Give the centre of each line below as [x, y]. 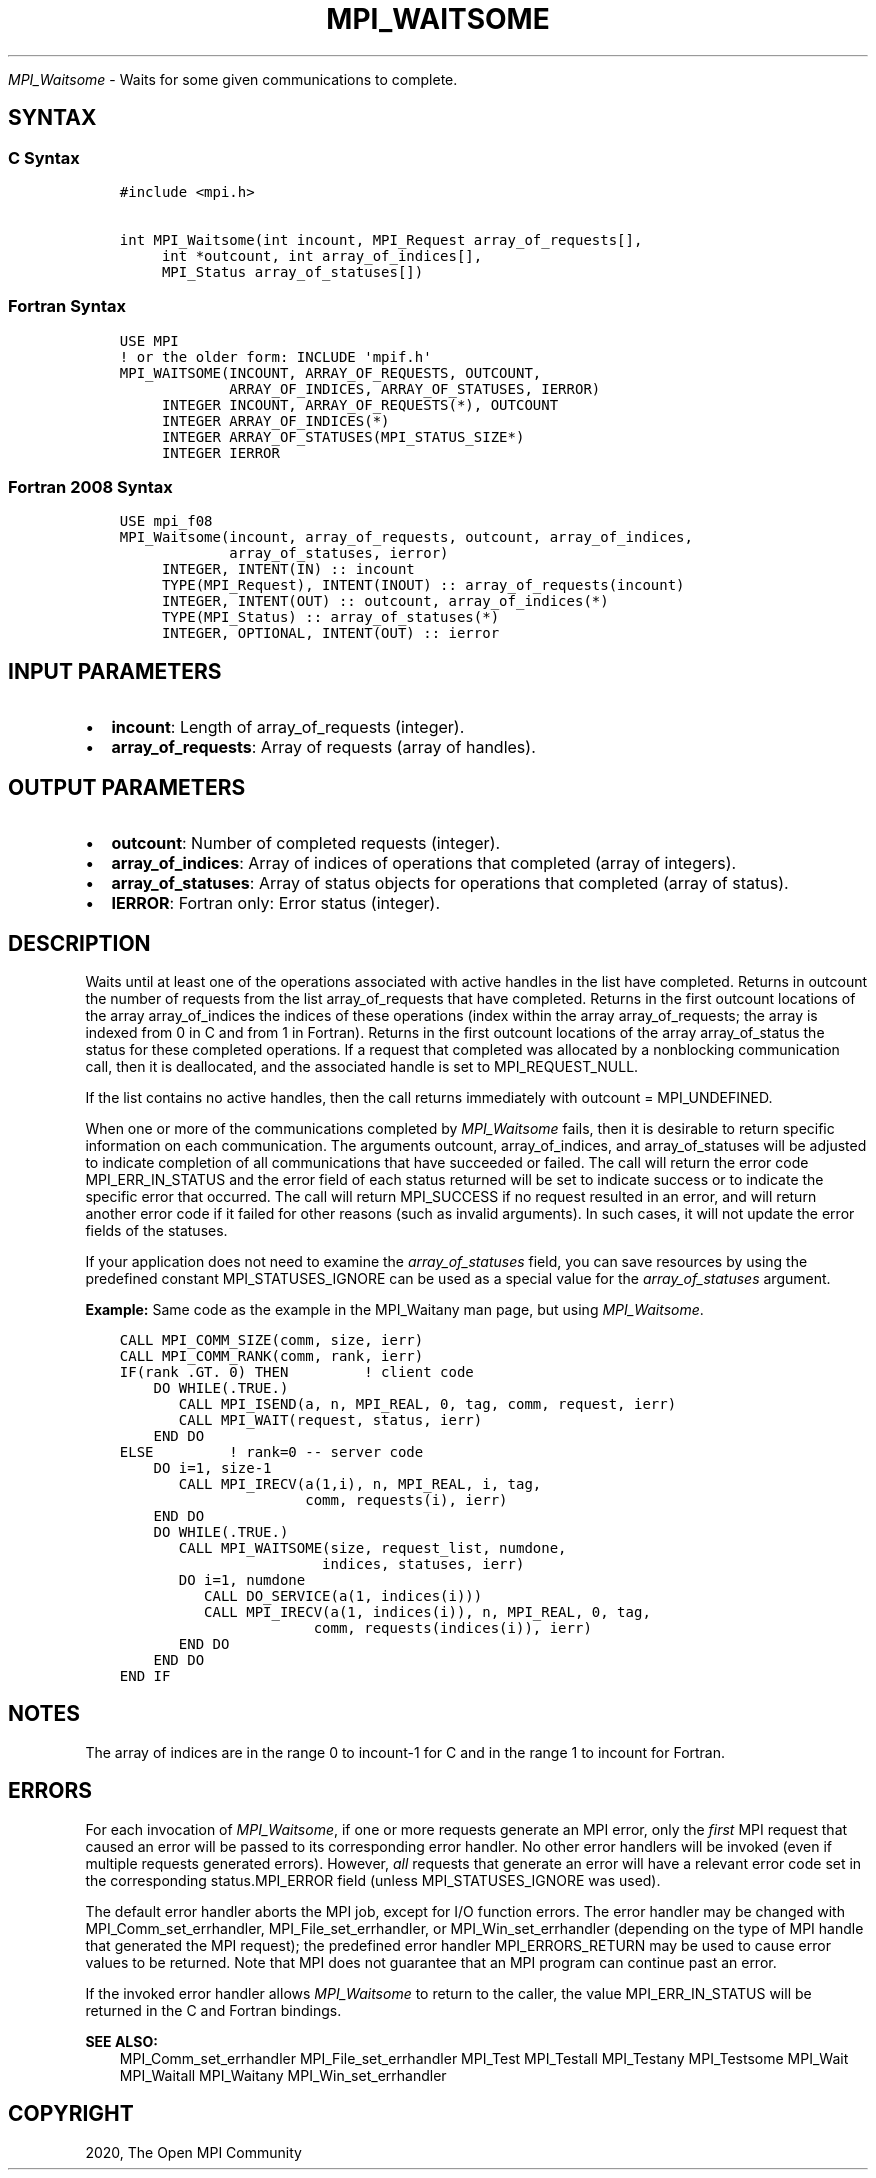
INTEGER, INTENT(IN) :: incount [288, 569]
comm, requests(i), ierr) [406, 1500]
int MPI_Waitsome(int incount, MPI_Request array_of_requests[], [381, 239]
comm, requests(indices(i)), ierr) [452, 1628]
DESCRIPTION [79, 943]
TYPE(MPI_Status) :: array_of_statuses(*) [330, 617]
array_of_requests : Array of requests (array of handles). [323, 747]
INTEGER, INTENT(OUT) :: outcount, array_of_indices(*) [385, 601]
